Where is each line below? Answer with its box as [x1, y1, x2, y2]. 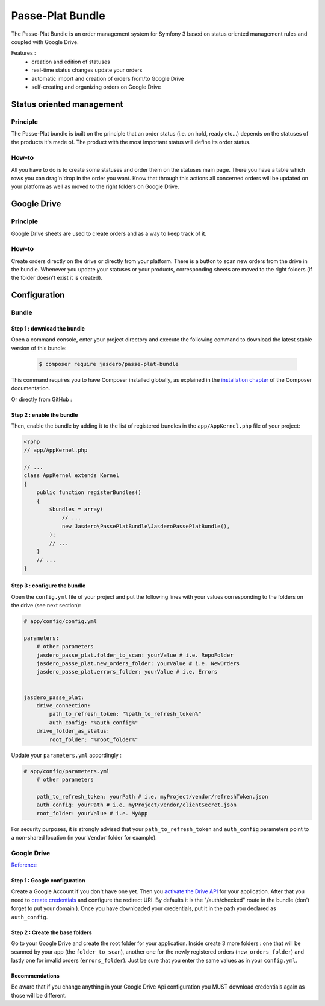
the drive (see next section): [11, 602, 81, 609]
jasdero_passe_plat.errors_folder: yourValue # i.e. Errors [36, 668, 218, 675]
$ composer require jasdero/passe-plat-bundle [39, 361, 179, 367]
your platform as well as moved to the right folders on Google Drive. [11, 183, 179, 190]
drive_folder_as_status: [36, 727, 110, 735]
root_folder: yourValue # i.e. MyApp [36, 810, 148, 817]
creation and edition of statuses [31, 58, 111, 65]
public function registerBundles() [36, 489, 141, 496]
